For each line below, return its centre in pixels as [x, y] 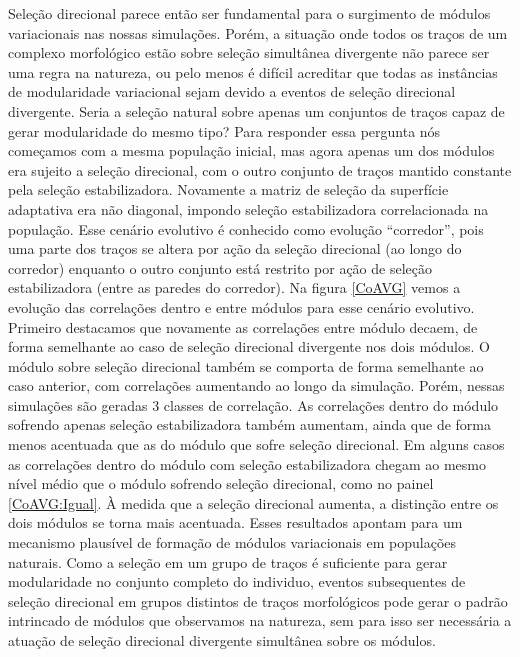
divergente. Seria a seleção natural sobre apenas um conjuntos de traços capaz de [256, 110]
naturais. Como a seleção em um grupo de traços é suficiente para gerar [228, 561]
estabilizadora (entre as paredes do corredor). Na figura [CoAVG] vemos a [234, 287]
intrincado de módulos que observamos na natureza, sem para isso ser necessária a [260, 620]
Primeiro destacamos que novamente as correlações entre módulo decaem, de [243, 326]
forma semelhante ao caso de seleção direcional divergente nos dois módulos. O [249, 346]
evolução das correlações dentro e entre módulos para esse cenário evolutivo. [241, 306]
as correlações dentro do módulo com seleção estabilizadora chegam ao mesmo [247, 463]
